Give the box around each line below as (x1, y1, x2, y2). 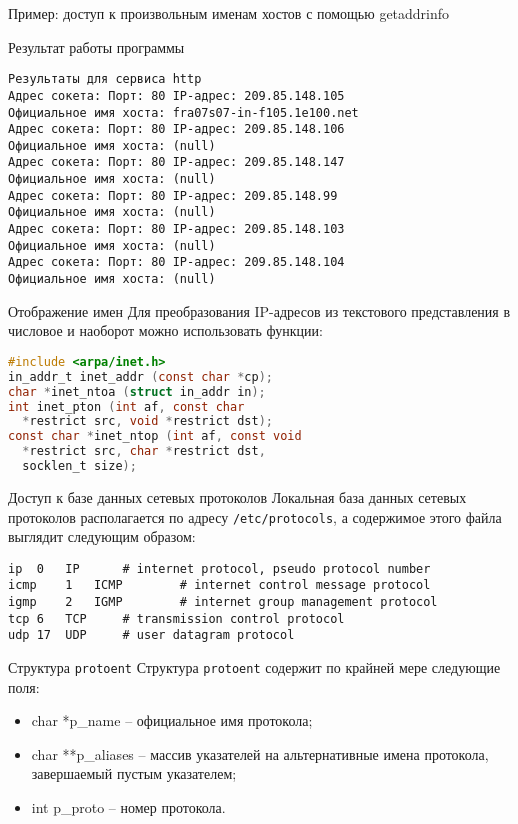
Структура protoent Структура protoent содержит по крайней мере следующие (8, 657, 501, 678)
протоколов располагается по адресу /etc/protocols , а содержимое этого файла (8, 506, 502, 527)
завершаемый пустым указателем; (31, 763, 237, 784)
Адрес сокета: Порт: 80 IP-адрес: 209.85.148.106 (8, 122, 345, 137)
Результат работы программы (8, 36, 185, 57)
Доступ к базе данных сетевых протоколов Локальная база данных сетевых (8, 486, 467, 507)
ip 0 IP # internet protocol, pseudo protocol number (8, 561, 431, 576)
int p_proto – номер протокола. (31, 797, 226, 818)
